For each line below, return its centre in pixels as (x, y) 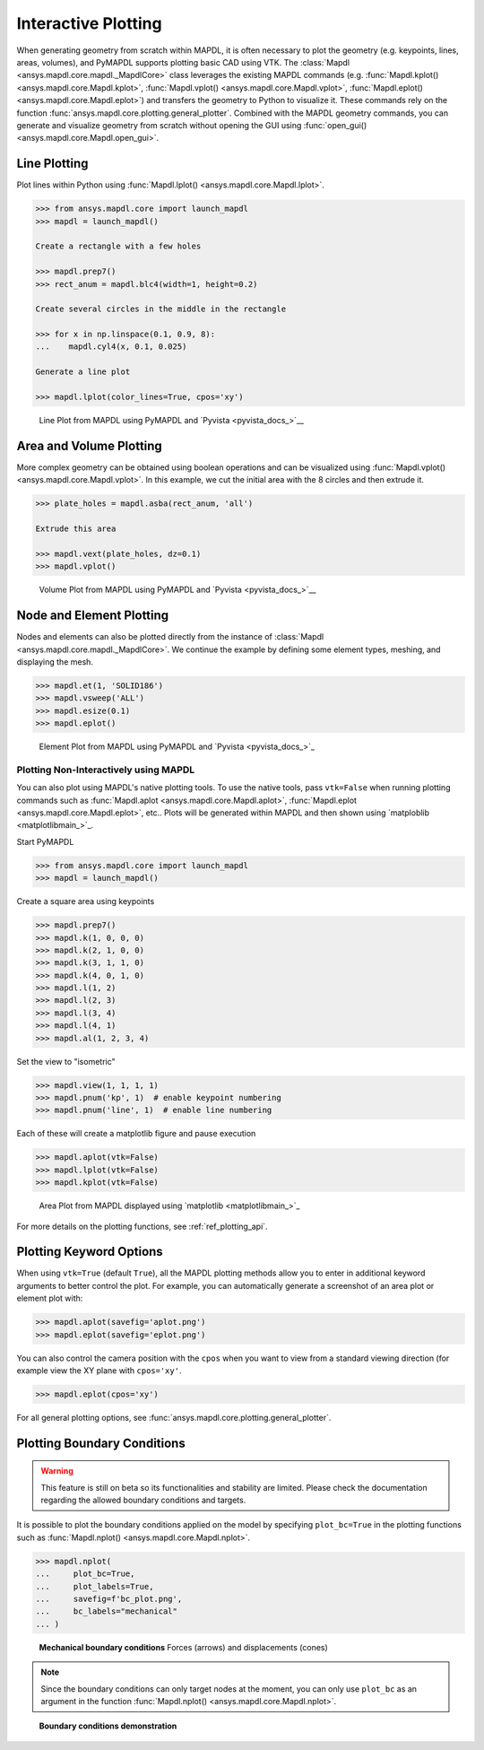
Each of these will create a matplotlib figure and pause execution (136, 1134)
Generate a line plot (83, 372)
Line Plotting (52, 164)
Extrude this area (76, 529)
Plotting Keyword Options (90, 1252)
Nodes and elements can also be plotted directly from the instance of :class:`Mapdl (170, 637)
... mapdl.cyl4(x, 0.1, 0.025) (111, 347)
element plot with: (50, 1298)
